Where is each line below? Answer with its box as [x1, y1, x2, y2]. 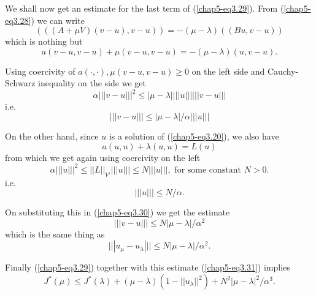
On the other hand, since [5, 130, 99, 143]
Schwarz [5, 77, 36, 89]
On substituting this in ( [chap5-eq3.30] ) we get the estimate [5, 206, 230, 218]
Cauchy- [267, 64, 299, 77]
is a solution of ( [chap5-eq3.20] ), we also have [109, 130, 279, 143]
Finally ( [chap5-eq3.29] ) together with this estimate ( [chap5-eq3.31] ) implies [5, 261, 290, 274]
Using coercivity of [5, 64, 75, 77]
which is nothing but [5, 35, 83, 48]
